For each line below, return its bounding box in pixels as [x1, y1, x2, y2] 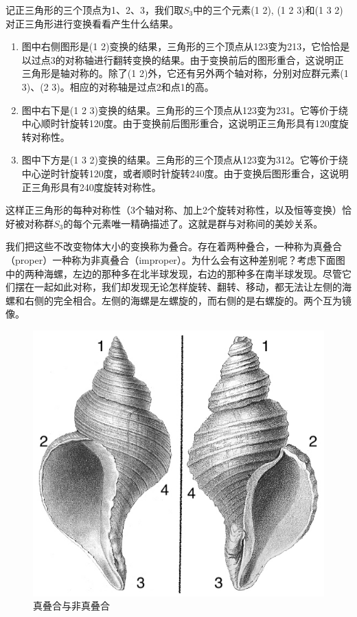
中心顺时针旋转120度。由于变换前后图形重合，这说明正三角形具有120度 [21, 116, 339, 131]
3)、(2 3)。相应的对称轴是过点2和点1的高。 [21, 79, 214, 93]
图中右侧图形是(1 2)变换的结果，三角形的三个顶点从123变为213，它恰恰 [21, 39, 341, 54]
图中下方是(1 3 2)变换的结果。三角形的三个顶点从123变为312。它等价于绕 [21, 153, 349, 167]
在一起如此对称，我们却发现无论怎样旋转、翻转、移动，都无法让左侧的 [24, 280, 342, 294]
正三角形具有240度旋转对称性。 [21, 179, 161, 194]
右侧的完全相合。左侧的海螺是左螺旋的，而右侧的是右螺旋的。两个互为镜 [24, 293, 352, 307]
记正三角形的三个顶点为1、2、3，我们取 [5, 3, 183, 16]
